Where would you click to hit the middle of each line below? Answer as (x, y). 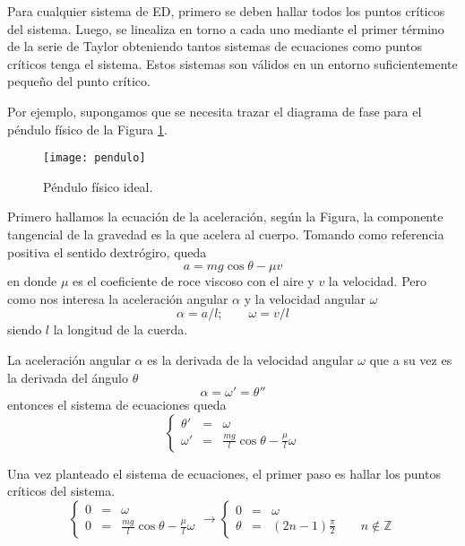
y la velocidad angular (305, 298)
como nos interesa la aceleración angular (118, 298)
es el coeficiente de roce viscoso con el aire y (194, 281)
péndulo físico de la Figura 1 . (87, 129)
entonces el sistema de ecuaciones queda (117, 405)
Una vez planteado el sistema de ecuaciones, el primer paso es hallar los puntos (224, 473)
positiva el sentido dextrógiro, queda (107, 251)
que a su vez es (411, 359)
